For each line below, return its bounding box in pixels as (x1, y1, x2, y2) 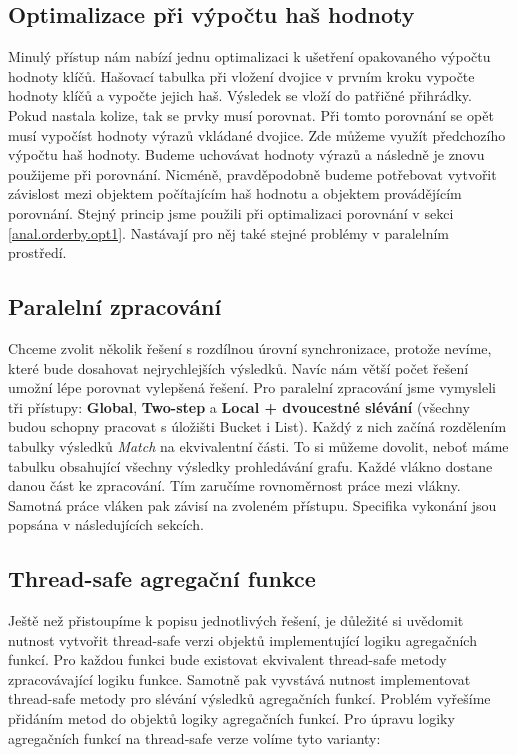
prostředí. (8, 242, 67, 263)
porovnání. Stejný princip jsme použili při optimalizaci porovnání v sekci (8, 202, 454, 223)
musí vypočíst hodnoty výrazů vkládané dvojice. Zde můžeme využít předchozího (8, 124, 506, 145)
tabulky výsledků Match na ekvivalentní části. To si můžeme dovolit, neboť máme (8, 435, 509, 456)
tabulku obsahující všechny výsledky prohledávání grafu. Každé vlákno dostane (8, 455, 493, 476)
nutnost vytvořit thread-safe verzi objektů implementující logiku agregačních (8, 629, 477, 650)
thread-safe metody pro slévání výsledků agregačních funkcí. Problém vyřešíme (8, 688, 491, 709)
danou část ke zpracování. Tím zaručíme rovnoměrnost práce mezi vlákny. (8, 475, 461, 496)
